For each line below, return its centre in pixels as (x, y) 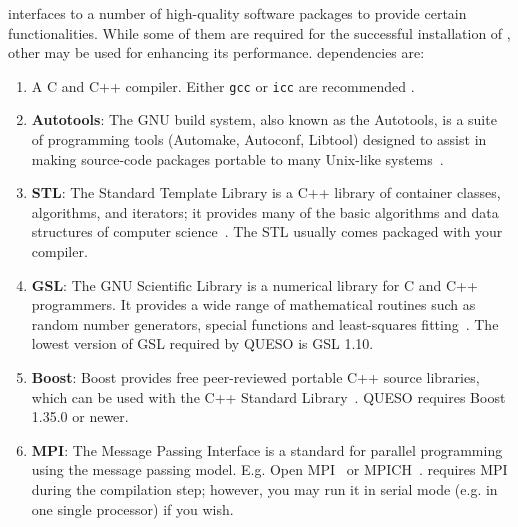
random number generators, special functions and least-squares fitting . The (265, 323)
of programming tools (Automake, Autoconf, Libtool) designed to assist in (259, 139)
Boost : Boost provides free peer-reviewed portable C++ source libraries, (255, 376)
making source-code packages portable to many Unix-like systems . (237, 158)
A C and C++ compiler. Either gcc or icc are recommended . (223, 85)
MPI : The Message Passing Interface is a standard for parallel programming (267, 449)
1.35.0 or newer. (80, 416)
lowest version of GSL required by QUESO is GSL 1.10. (202, 343)
